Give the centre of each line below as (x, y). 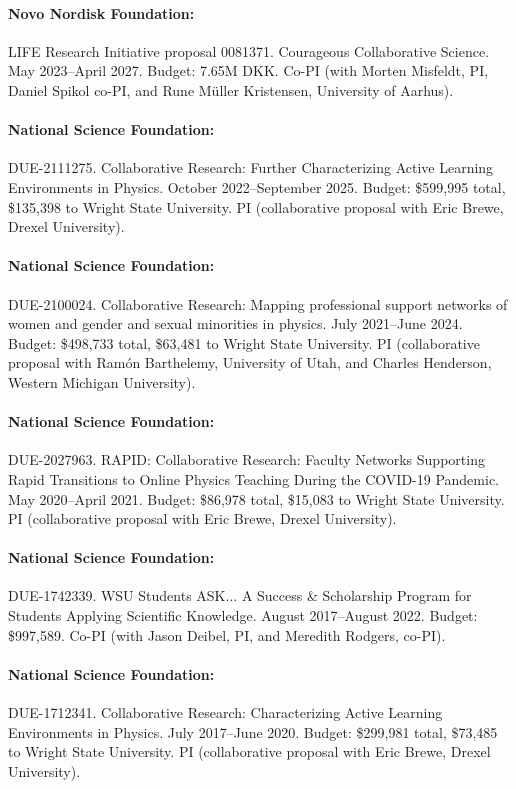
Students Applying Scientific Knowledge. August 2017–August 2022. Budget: (243, 615)
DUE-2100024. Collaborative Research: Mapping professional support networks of (258, 303)
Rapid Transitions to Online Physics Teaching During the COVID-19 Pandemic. (253, 478)
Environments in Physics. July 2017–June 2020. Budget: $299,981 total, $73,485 (253, 731)
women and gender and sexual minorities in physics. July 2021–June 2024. (235, 323)
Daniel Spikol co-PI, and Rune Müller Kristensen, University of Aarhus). (231, 89)
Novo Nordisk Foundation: (101, 12)
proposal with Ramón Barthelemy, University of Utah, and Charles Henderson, (250, 362)
